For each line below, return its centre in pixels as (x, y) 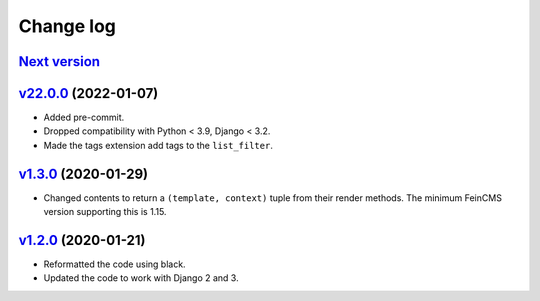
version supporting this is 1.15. (105, 212)
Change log (67, 26)
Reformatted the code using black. (114, 264)
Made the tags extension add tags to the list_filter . (158, 145)
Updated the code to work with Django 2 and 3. (141, 278)
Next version (59, 61)
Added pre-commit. (84, 117)
